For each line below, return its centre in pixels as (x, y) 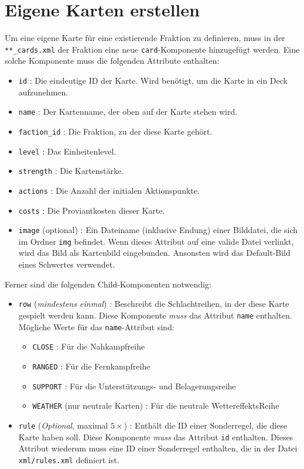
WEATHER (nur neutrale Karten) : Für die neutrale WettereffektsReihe (156, 405)
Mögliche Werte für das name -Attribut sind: (96, 326)
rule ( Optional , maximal (63, 425)
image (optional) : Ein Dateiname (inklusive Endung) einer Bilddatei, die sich (158, 230)
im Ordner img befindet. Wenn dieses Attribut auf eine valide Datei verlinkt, (156, 241)
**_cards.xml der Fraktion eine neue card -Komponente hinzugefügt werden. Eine (152, 49)
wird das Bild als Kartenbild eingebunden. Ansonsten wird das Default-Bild (154, 253)
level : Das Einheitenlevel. (67, 151)
